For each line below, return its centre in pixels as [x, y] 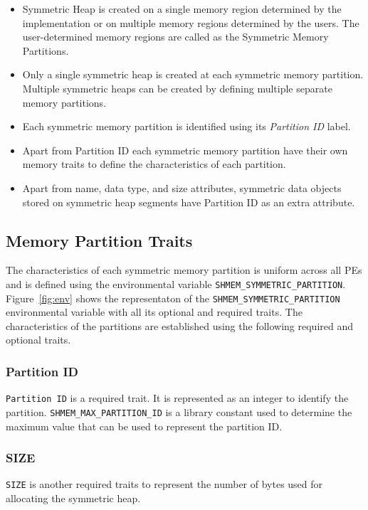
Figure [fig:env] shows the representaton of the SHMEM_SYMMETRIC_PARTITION [173, 298]
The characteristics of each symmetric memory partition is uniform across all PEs [184, 270]
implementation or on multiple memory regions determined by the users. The [191, 22]
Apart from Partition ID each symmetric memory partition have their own [185, 150]
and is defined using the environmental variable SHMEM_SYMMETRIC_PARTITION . [176, 283]
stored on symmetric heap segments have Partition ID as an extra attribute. [189, 202]
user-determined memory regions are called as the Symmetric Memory [175, 37]
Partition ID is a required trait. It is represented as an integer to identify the [177, 398]
